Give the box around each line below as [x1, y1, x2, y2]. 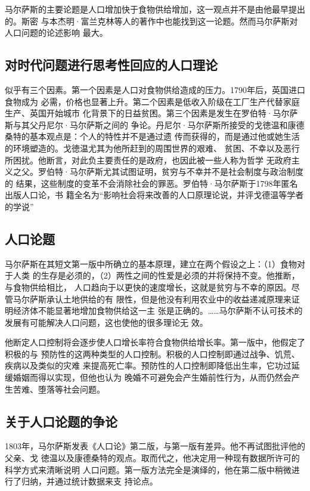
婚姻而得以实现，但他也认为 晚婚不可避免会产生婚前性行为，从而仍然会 [13, 371, 292, 384]
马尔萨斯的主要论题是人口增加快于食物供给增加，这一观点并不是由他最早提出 [5, 3, 305, 15]
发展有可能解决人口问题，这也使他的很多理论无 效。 [5, 316, 208, 328]
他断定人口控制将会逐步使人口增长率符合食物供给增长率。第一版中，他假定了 [5, 336, 305, 348]
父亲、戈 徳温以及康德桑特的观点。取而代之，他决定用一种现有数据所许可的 [5, 452, 300, 464]
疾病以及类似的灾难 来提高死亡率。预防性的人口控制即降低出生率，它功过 [5, 359, 292, 372]
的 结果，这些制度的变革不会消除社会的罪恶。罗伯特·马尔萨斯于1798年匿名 [5, 177, 298, 189]
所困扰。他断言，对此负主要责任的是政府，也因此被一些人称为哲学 [5, 153, 263, 166]
